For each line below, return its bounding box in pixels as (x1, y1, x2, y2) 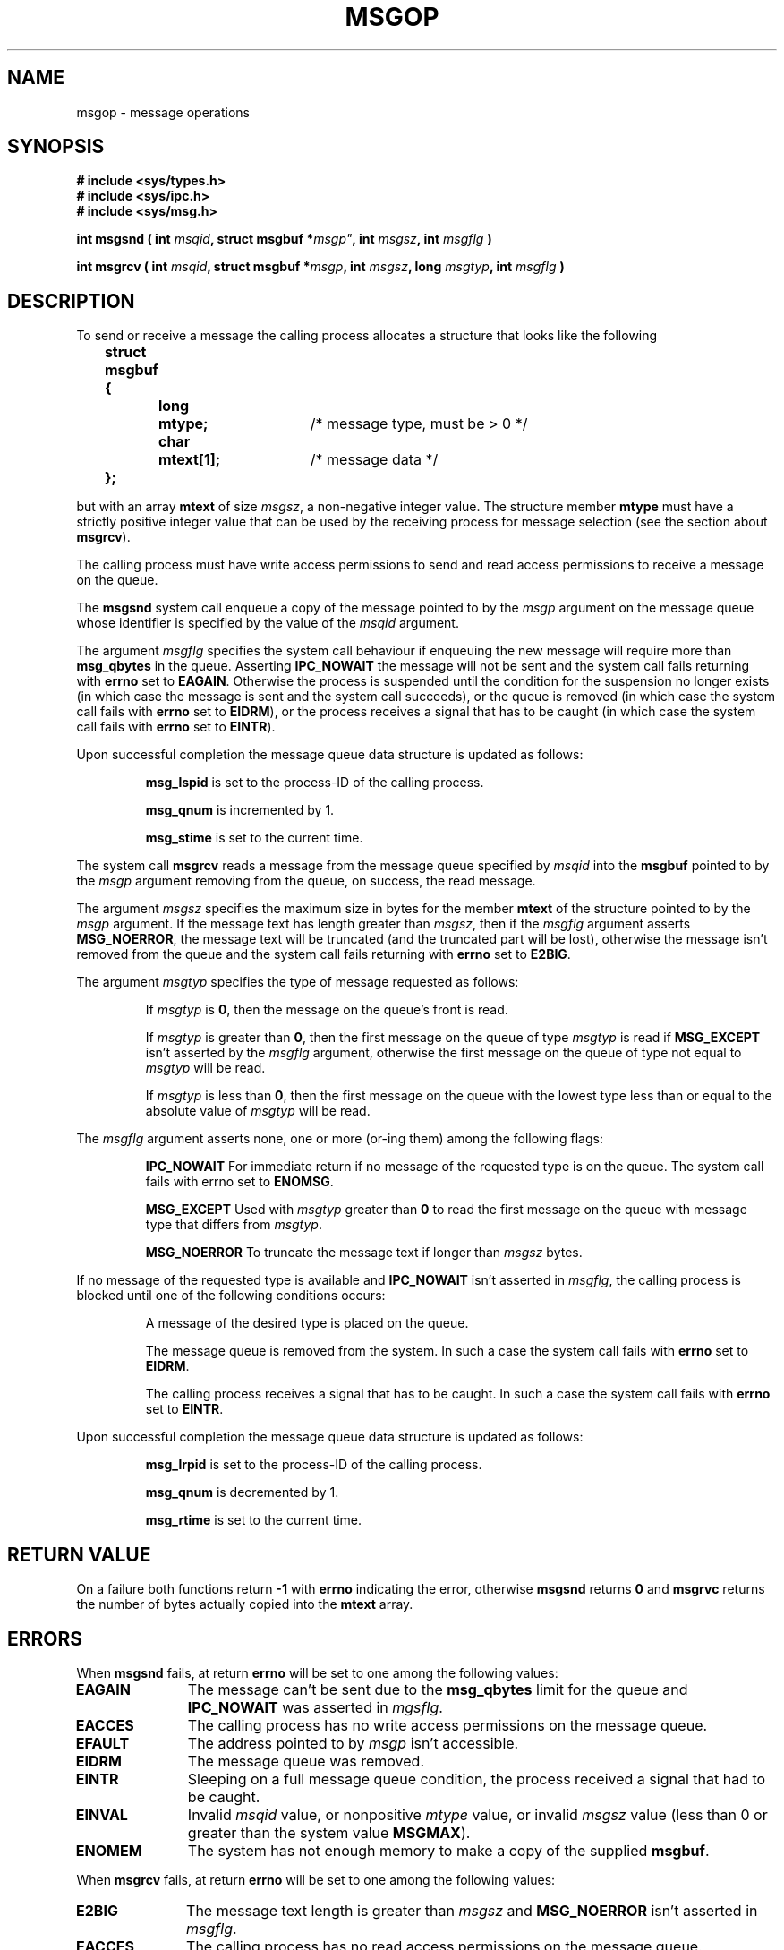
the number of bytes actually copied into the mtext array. (76, 1596, 413, 1612)
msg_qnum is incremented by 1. (145, 802, 335, 818)
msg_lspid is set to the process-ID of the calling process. (145, 774, 484, 791)
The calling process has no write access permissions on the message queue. (187, 1715, 708, 1734)
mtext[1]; (158, 450, 221, 469)
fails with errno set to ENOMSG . (145, 1174, 334, 1190)
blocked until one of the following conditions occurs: (76, 1287, 386, 1304)
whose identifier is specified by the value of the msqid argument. (76, 615, 459, 631)
